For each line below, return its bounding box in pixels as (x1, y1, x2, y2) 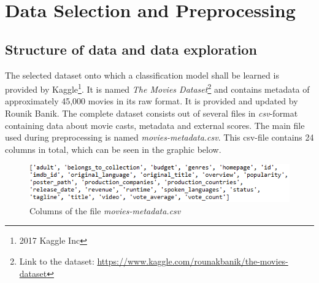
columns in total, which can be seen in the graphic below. (5, 142, 221, 155)
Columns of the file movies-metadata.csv (29, 204, 181, 217)
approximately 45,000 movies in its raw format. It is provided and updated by (5, 95, 298, 107)
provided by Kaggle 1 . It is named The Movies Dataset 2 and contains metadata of (5, 81, 310, 95)
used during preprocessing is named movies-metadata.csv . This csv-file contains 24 (5, 131, 314, 144)
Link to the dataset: (19, 255, 94, 267)
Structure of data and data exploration (5, 39, 257, 58)
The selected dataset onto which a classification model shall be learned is (5, 68, 279, 81)
